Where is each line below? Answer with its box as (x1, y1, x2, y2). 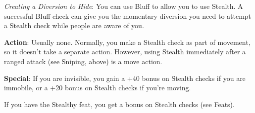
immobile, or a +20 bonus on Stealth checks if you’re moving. (4, 82, 191, 93)
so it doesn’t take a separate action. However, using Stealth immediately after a (4, 46, 246, 57)
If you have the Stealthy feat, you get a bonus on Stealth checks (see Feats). (4, 99, 235, 109)
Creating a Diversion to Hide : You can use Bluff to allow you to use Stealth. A (4, 1, 243, 11)
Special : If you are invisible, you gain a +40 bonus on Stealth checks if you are (4, 73, 246, 83)
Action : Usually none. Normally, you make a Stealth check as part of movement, (4, 37, 251, 47)
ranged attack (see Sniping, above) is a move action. (4, 56, 162, 66)
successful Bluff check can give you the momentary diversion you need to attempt (4, 10, 252, 21)
